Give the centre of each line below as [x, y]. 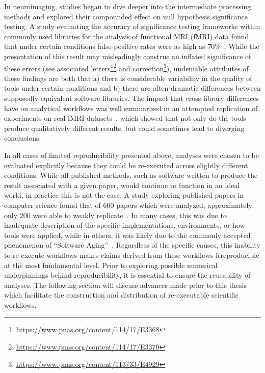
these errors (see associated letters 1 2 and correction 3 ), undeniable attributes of [126, 67]
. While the [242, 46]
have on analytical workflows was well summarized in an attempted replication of [131, 108]
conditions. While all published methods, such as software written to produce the [131, 175]
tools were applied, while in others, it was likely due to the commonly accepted [127, 235]
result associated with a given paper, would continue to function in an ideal [122, 185]
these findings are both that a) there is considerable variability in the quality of [128, 78]
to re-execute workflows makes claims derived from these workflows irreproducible [132, 255]
